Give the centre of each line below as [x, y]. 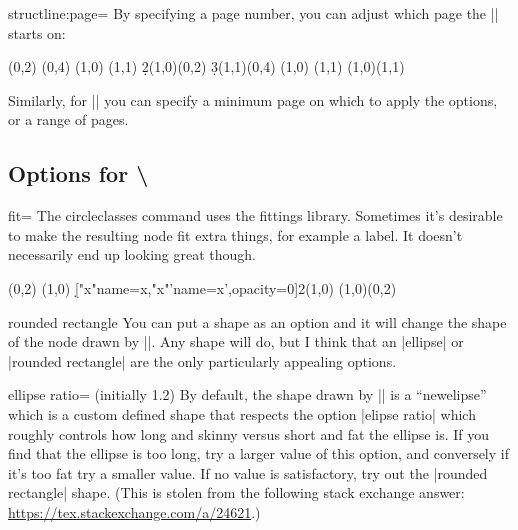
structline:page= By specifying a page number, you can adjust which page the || [253, 13]
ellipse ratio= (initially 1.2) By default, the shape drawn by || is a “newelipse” [247, 394]
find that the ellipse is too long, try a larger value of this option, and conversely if [258, 453]
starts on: [37, 32]
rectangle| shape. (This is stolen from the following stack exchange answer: [236, 492]
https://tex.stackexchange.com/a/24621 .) [134, 511]
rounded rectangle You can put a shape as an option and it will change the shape [257, 321]
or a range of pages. [68, 119]
